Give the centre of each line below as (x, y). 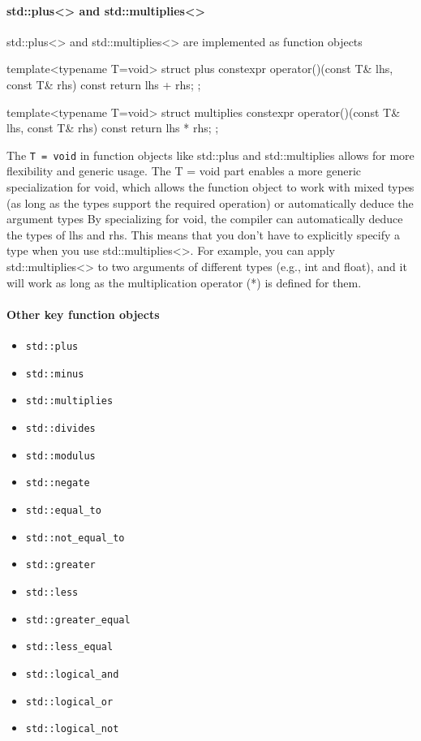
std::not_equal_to (75, 538)
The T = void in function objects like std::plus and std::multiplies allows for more (210, 155)
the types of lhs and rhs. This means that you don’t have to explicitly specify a (204, 234)
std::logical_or (69, 702)
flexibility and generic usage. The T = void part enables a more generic (184, 171)
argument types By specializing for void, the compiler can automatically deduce (205, 219)
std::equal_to (63, 510)
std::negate (58, 483)
